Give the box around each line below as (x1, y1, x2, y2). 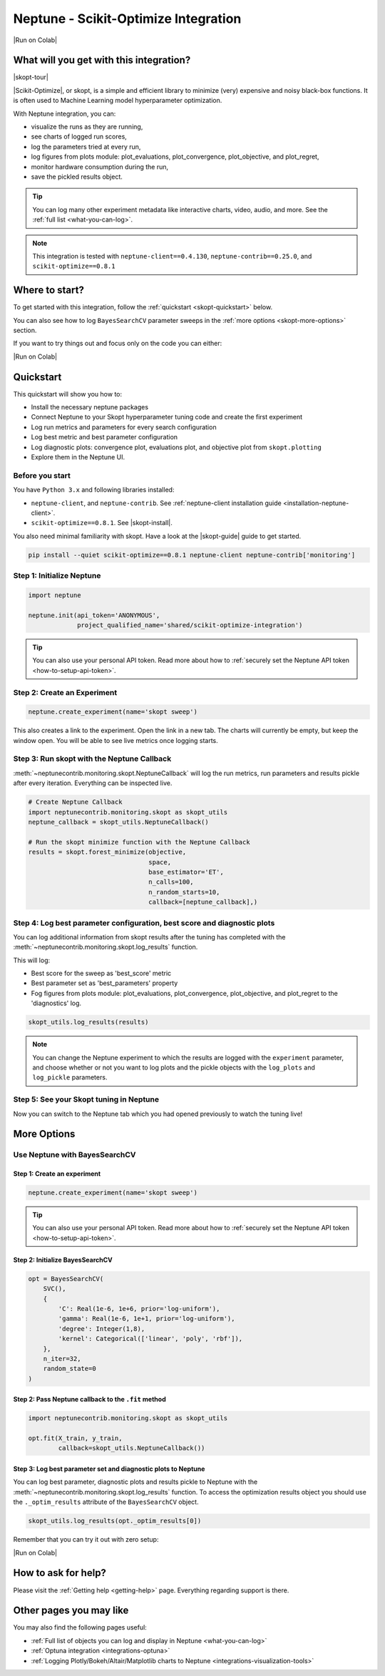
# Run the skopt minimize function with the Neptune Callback (28, 838, 250, 846)
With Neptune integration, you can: (13, 109, 116, 118)
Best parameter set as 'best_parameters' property (31, 979, 178, 987)
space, (148, 858, 171, 866)
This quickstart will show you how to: (13, 389, 123, 398)
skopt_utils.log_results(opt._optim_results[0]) (28, 1517, 202, 1525)
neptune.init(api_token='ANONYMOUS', (28, 611, 160, 619)
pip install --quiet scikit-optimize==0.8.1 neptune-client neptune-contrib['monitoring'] (28, 551, 356, 559)
